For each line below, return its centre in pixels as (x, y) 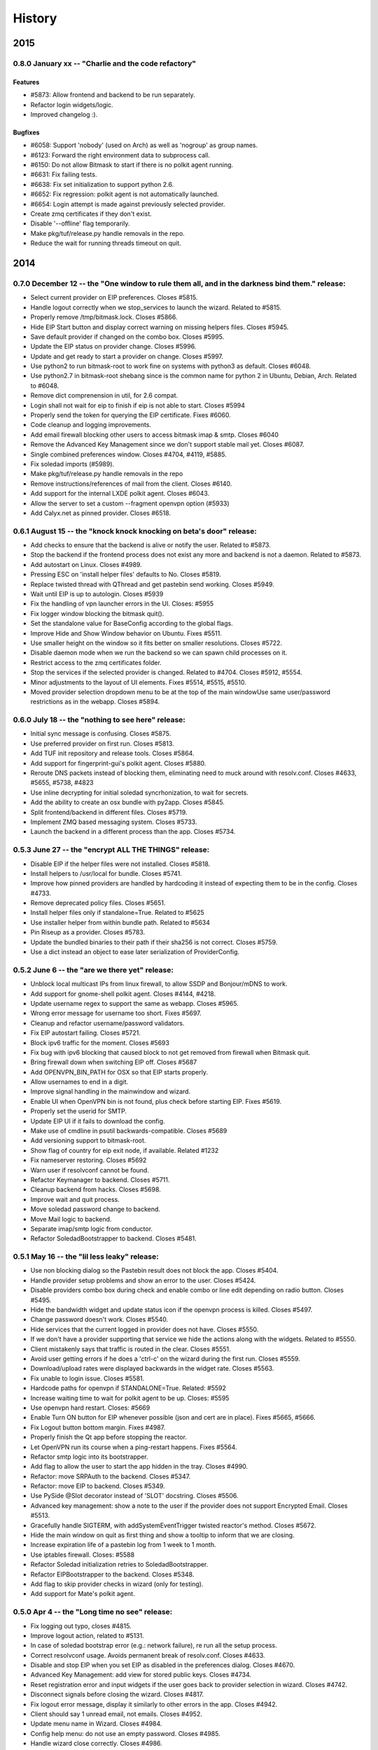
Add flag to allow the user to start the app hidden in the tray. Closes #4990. (139, 1466)
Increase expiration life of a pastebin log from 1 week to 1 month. (123, 1545)
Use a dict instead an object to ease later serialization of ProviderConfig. (135, 952)
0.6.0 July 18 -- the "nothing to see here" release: (99, 720)
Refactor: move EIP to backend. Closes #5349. (98, 1486)
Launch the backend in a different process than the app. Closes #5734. (133, 832)
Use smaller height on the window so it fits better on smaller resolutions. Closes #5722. (156, 643)
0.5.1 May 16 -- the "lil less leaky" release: (86, 1256)
